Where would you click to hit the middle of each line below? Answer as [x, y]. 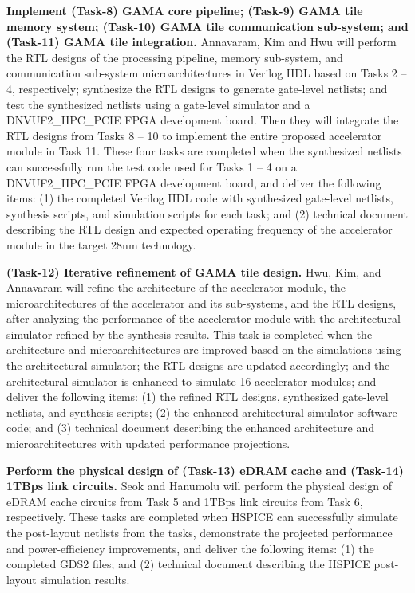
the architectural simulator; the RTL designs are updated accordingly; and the [198, 365]
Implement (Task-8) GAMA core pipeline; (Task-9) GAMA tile [185, 10]
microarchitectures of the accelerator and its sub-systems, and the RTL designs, [202, 302]
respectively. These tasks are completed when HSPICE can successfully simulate [202, 517]
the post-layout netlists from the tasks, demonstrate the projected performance [200, 532]
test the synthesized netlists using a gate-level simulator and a [158, 104]
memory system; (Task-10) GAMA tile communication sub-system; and [207, 26]
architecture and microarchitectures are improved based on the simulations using [204, 350]
